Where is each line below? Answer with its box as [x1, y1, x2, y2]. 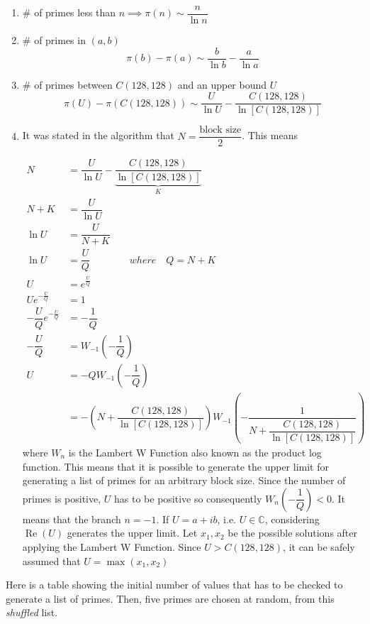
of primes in [34, 33, 86, 48]
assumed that [22, 553, 81, 568]
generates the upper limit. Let [67, 525, 198, 540]
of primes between [34, 77, 113, 92]
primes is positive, [22, 491, 101, 505]
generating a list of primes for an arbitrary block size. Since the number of [22, 473, 346, 488]
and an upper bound [177, 77, 267, 92]
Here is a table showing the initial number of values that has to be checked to [6, 577, 343, 592]
